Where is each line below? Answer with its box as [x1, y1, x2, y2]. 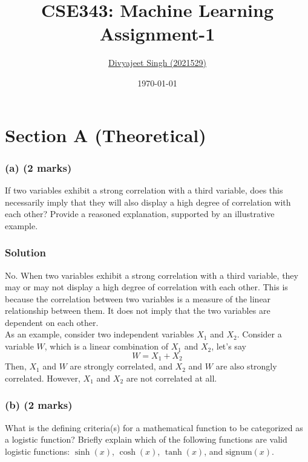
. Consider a [237, 328, 282, 340]
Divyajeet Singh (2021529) [108, 56, 206, 69]
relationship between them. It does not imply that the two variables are [5, 304, 270, 317]
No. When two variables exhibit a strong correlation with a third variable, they [5, 268, 298, 281]
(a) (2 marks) [5, 160, 72, 175]
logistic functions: [5, 444, 70, 457]
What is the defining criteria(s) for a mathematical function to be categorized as [5, 421, 303, 434]
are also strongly [215, 360, 277, 373]
